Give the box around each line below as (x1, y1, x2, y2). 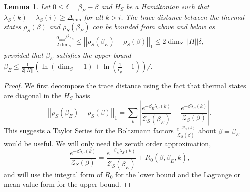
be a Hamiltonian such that (126, 1, 209, 11)
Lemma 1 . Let (4, 1, 50, 11)
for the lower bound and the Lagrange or (115, 169, 241, 179)
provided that (4, 49, 43, 60)
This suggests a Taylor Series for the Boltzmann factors (4, 125, 174, 136)
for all (84, 11, 103, 22)
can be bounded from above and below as (92, 21, 215, 32)
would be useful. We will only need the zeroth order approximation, (4, 138, 211, 148)
